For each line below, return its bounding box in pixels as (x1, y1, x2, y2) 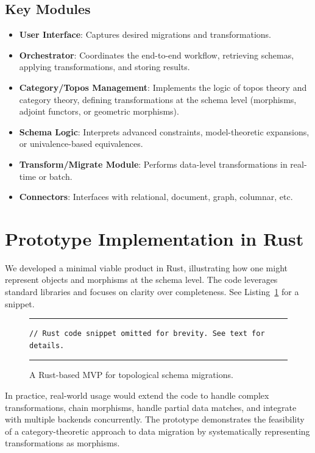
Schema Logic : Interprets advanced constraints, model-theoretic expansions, (19, 125, 310, 138)
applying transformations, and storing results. (19, 60, 190, 73)
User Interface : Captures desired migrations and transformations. (19, 28, 271, 41)
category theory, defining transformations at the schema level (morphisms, (19, 93, 297, 105)
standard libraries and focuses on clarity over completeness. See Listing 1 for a (5, 285, 299, 298)
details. (29, 341, 65, 350)
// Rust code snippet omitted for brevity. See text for (29, 329, 265, 338)
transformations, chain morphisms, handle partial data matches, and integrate (5, 401, 297, 413)
